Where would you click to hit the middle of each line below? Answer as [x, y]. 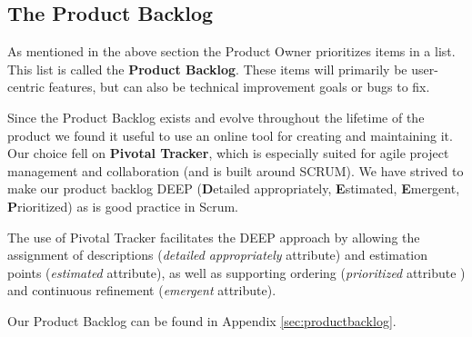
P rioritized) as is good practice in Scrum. [123, 206]
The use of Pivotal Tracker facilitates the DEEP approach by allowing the [214, 237]
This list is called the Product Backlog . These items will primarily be [207, 69]
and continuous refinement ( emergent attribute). [142, 290]
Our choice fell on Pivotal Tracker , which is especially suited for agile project [228, 153]
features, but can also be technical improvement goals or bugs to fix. [239, 87]
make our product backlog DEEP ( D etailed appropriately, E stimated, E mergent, [234, 188]
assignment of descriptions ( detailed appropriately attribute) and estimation [218, 255]
